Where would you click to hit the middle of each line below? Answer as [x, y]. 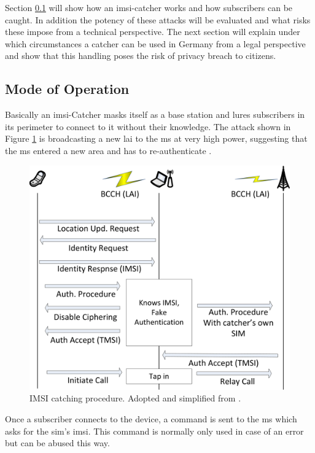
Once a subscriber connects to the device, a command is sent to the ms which [151, 418]
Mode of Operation [67, 89]
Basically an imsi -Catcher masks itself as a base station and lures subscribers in [155, 114]
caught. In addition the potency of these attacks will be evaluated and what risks [158, 19]
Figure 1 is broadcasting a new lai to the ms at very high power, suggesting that [156, 138]
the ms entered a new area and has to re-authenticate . [108, 150]
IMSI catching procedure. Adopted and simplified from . [135, 398]
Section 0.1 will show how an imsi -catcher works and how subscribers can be [149, 7]
